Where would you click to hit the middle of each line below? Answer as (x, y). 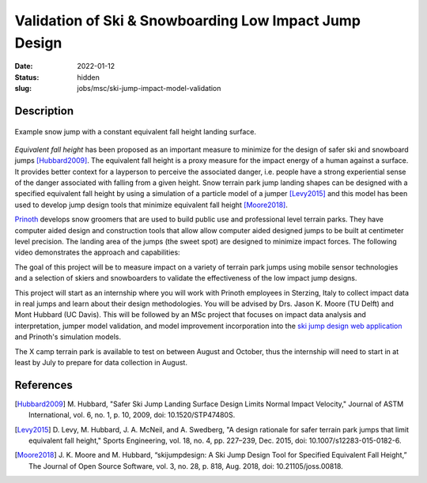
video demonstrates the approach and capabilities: (98, 252)
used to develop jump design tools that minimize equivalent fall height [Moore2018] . (151, 205)
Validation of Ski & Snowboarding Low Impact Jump (188, 21)
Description (44, 111)
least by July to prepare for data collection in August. (101, 362)
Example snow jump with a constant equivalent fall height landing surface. (136, 131)
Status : (27, 77)
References (43, 385)
